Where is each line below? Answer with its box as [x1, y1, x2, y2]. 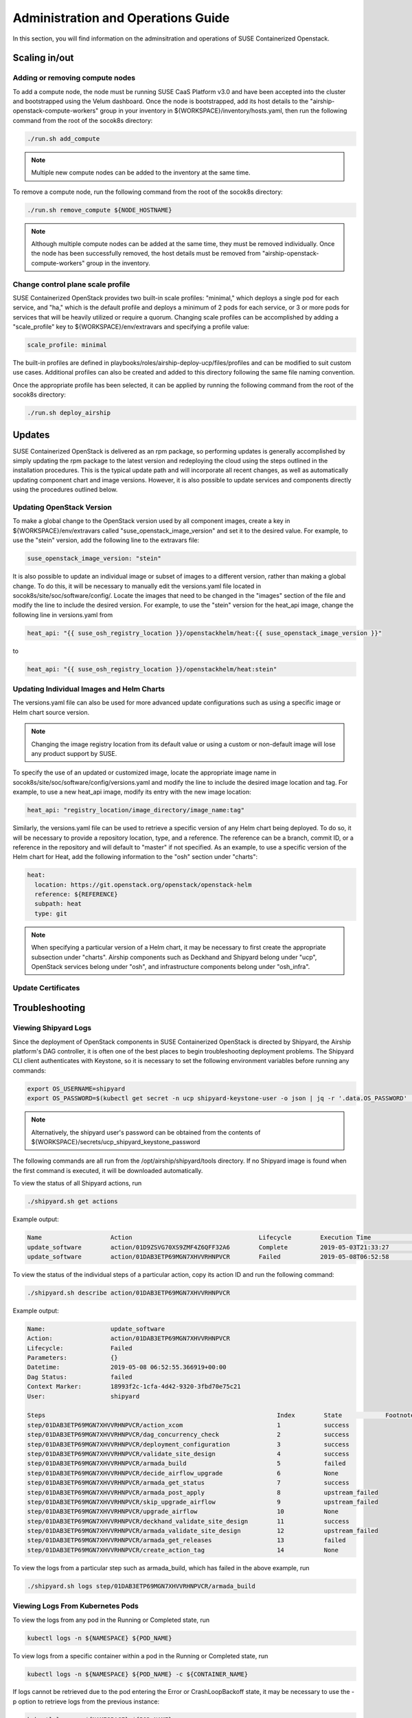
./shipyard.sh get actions [27, 1198, 118, 1205]
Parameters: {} [27, 1354, 118, 1362]
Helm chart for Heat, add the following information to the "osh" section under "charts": [12, 853, 257, 861]
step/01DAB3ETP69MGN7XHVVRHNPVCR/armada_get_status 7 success [27, 1479, 350, 1487]
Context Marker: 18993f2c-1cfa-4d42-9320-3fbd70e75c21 [27, 1383, 241, 1391]
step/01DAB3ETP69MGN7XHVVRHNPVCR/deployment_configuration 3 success [27, 1440, 350, 1448]
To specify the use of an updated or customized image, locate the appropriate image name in [12, 768, 277, 777]
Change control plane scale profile [12, 279, 130, 289]
